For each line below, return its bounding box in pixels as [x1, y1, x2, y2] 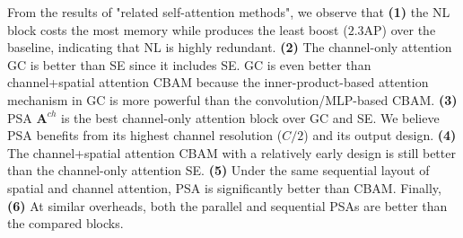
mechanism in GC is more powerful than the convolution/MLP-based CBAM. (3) [7, 90, 458, 109]
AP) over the [363, 20, 436, 39]
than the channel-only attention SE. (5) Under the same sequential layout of [7, 161, 430, 180]
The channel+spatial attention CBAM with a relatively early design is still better [7, 143, 456, 162]
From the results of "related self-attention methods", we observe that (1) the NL [7, 3, 450, 21]
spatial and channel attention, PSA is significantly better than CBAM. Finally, [7, 178, 441, 197]
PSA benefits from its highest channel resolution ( [7, 126, 283, 145]
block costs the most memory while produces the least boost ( [7, 20, 348, 39]
